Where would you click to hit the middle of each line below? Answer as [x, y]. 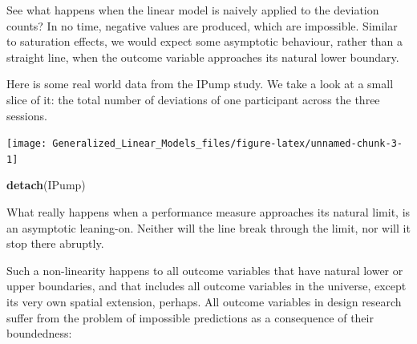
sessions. [27, 115]
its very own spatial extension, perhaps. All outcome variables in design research [204, 302]
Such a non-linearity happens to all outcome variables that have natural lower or [205, 270]
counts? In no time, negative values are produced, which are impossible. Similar [202, 25]
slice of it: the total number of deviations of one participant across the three [193, 99]
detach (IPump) [46, 185]
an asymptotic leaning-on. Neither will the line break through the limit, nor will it [208, 227]
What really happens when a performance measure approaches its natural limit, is [208, 212]
